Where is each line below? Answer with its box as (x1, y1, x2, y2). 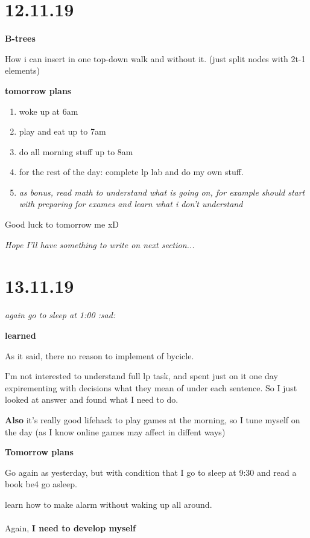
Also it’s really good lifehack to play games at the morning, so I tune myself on (5, 413, 300, 426)
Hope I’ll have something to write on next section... (5, 238, 195, 251)
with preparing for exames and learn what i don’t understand (19, 197, 243, 210)
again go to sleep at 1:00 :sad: (5, 309, 116, 321)
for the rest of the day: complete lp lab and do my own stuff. (19, 165, 244, 178)
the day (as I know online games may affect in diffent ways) (5, 425, 226, 438)
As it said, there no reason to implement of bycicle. (5, 349, 194, 362)
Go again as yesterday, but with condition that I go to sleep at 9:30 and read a (5, 466, 297, 478)
